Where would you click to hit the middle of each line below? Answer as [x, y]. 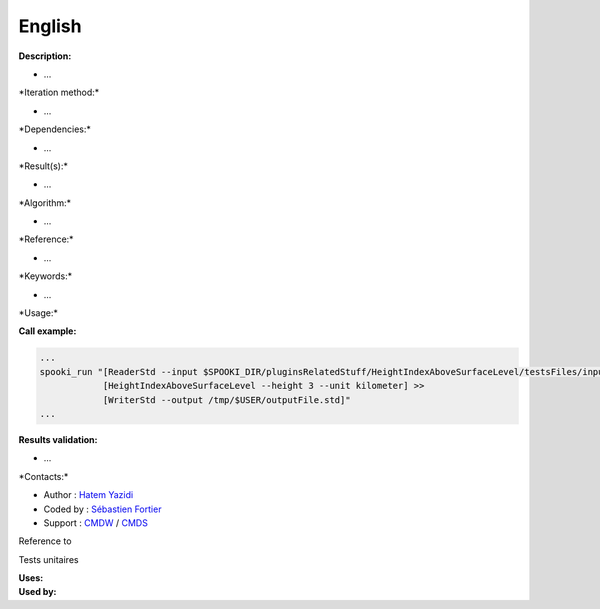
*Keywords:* [45, 276]
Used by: [37, 592]
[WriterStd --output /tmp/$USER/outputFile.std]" [226, 399]
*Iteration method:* [59, 92]
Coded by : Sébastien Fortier [102, 509]
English [50, 26]
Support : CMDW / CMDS [96, 522]
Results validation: [58, 439]
